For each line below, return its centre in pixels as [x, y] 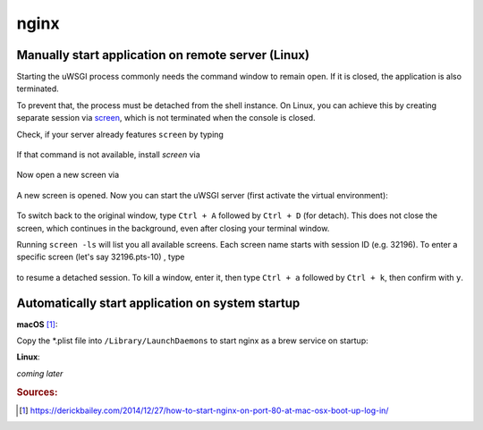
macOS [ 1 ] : [37, 324]
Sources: [37, 392]
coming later [40, 373]
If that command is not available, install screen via [108, 155]
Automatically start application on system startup [158, 303]
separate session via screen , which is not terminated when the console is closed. [166, 118]
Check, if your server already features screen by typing [120, 134]
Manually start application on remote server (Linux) [163, 55]
